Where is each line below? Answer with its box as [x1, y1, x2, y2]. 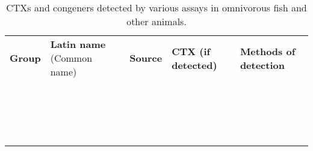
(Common [50, 51, 93, 65]
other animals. [126, 14, 187, 28]
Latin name [50, 37, 106, 51]
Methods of [240, 44, 296, 58]
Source [129, 51, 163, 65]
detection [240, 58, 285, 72]
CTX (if [172, 44, 211, 58]
